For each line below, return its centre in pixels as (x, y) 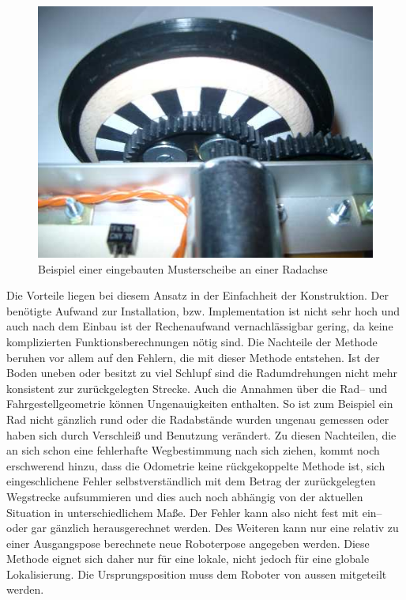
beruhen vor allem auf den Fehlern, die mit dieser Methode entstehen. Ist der (193, 357)
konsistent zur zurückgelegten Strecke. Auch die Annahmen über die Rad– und (197, 388)
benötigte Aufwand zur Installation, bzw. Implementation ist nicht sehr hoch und (203, 310)
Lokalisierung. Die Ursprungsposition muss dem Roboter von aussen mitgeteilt (197, 574)
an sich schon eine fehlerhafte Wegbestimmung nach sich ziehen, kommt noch (193, 450)
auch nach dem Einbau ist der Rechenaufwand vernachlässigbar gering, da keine (200, 326)
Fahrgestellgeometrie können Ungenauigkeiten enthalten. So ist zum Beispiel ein (200, 404)
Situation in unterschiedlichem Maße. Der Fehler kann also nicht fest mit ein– (194, 512)
